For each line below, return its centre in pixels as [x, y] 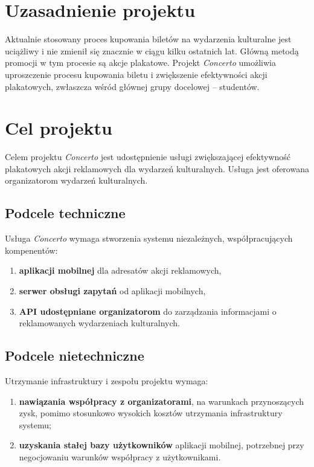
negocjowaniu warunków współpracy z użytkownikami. [120, 456]
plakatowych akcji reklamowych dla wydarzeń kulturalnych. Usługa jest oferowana [157, 168]
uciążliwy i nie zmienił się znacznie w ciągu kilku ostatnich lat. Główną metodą [152, 50]
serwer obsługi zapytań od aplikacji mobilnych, [112, 290]
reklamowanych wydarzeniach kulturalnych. [99, 323]
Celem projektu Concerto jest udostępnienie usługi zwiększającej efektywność [148, 157]
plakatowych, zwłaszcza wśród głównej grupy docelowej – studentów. [132, 86]
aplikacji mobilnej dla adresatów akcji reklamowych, [120, 270]
